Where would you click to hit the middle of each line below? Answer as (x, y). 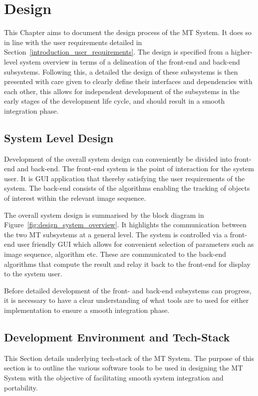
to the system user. (33, 274)
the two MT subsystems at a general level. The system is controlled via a (116, 234)
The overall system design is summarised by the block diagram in (104, 215)
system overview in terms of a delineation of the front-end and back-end (130, 61)
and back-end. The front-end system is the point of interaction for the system (135, 168)
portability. (21, 387)
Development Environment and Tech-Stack (117, 337)
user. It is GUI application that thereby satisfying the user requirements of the (125, 178)
